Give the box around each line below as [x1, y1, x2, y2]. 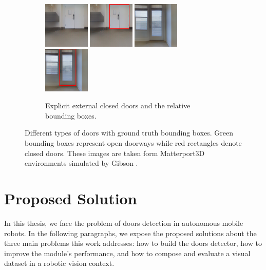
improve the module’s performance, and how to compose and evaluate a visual [4, 247, 251, 258]
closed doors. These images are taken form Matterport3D [25, 147, 205, 158]
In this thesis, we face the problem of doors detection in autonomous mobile [4, 217, 243, 228]
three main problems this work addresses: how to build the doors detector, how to [4, 238, 262, 248]
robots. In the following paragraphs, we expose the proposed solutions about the [4, 227, 257, 238]
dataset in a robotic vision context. [4, 258, 115, 268]
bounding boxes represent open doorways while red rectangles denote [25, 138, 242, 148]
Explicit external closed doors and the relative [45, 100, 191, 111]
